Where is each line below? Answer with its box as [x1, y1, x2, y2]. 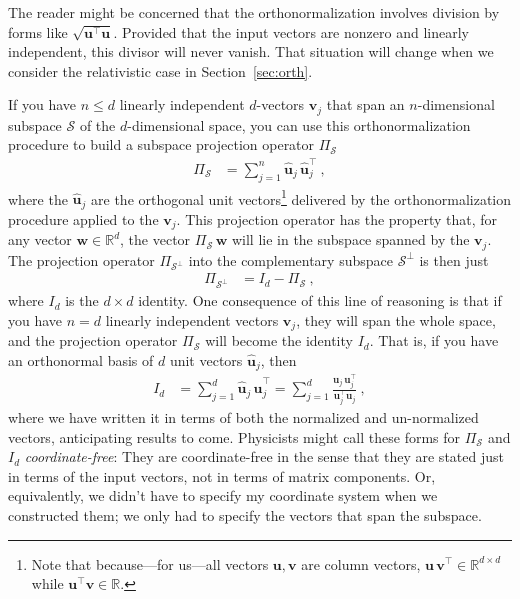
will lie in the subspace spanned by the [231, 229, 470, 250]
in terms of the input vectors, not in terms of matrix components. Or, [8, 465, 436, 486]
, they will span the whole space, [296, 309, 496, 330]
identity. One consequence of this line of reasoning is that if [138, 290, 502, 311]
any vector [8, 229, 72, 250]
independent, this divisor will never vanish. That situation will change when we [8, 41, 494, 62]
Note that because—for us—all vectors [31, 553, 269, 574]
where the [8, 188, 68, 209]
